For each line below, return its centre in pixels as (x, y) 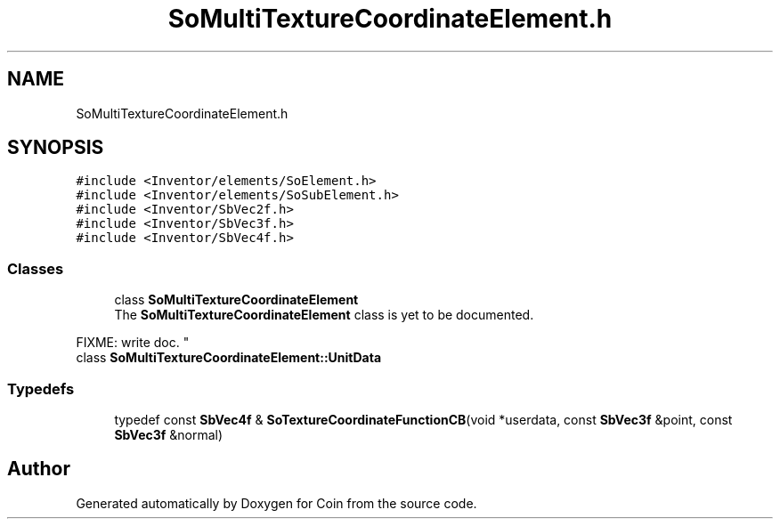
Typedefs (41, 388)
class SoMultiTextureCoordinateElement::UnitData (229, 358)
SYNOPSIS (56, 148)
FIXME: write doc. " (133, 343)
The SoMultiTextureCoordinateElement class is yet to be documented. (324, 315)
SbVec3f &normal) (169, 434)
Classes (36, 268)
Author (39, 469)
